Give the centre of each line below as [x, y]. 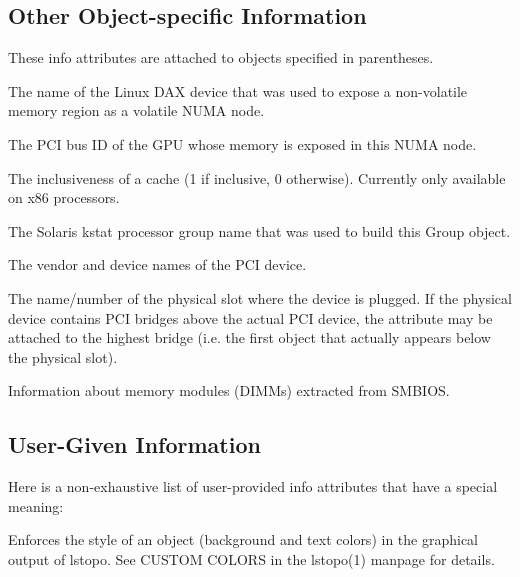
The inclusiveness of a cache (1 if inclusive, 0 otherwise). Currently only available [257, 177]
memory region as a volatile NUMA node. [136, 110]
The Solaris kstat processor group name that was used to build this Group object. [259, 230]
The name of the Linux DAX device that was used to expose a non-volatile [238, 90]
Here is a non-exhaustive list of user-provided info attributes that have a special [253, 486]
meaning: [36, 505]
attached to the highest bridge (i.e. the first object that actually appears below [249, 337]
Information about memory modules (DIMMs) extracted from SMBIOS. [229, 390]
